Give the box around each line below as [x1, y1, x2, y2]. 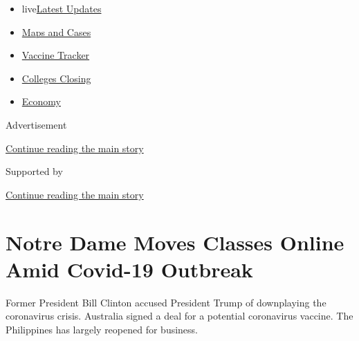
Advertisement [6, 117, 67, 131]
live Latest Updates [21, 1, 102, 15]
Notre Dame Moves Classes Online [6, 228, 344, 256]
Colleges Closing [21, 71, 91, 85]
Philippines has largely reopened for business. [6, 322, 199, 336]
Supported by [6, 164, 63, 178]
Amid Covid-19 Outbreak [6, 255, 253, 283]
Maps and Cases [21, 24, 91, 39]
